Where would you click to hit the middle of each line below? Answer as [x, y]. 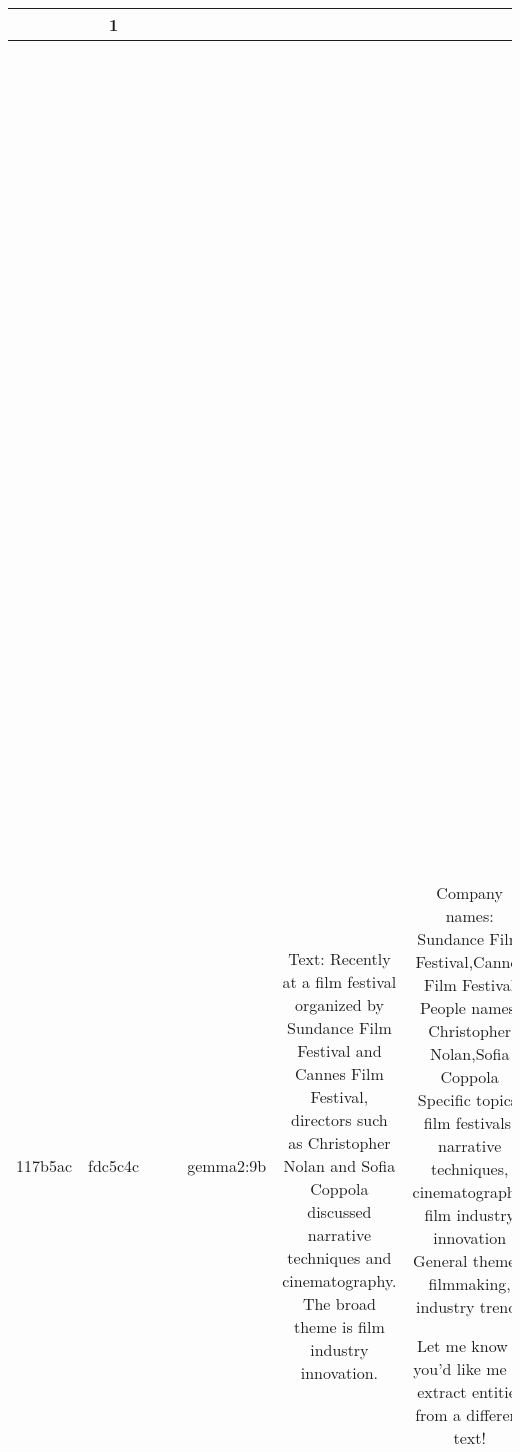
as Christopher [339, 1142]
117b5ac [44, 1165]
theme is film [339, 1326]
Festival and [339, 1050]
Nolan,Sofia [469, 1053]
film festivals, [469, 1122]
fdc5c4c [114, 1165]
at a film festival [339, 981]
